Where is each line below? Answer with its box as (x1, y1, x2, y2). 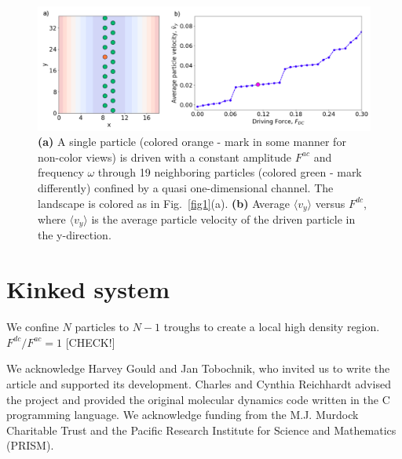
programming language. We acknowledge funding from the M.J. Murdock (6, 406, 359, 423)
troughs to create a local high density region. (163, 319, 380, 335)
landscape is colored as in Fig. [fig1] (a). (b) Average (38, 195, 291, 211)
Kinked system (6, 273, 170, 305)
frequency (38, 164, 84, 180)
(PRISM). (6, 437, 54, 454)
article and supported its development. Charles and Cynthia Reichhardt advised (6, 375, 391, 392)
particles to (75, 319, 130, 335)
